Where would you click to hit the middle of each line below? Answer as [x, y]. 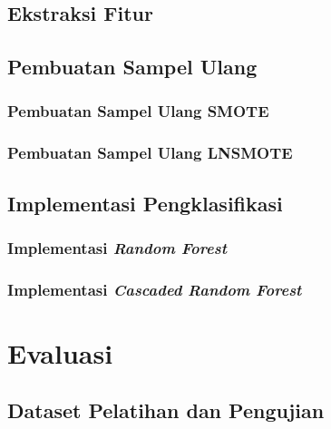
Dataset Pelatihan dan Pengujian [166, 410]
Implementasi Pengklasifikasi [145, 203]
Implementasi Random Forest [117, 247]
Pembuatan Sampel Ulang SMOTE [138, 111]
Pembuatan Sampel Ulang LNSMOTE [150, 153]
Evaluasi [60, 352]
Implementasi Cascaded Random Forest [155, 289]
